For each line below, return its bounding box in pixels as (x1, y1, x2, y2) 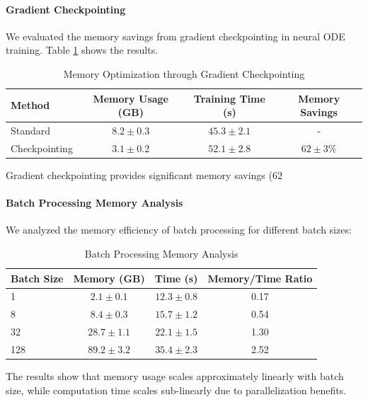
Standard (11, 123, 51, 138)
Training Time (193, 91, 265, 105)
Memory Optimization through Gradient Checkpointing (63, 66, 305, 81)
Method (11, 98, 50, 113)
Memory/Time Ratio (207, 270, 313, 285)
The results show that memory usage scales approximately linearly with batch (6, 369, 344, 383)
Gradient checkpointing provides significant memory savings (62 (6, 167, 282, 182)
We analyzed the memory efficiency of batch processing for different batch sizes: (6, 222, 352, 237)
